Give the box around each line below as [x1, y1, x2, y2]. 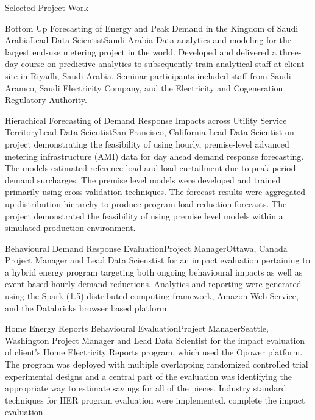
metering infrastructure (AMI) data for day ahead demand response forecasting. [5, 149, 304, 162]
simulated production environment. [5, 221, 136, 234]
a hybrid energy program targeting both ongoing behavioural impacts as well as [5, 265, 303, 278]
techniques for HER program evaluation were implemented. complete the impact [5, 393, 305, 406]
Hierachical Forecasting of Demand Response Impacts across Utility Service [5, 113, 287, 126]
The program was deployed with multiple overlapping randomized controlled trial [5, 358, 308, 371]
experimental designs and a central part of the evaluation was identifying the [5, 369, 292, 382]
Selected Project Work [5, 1, 88, 13]
